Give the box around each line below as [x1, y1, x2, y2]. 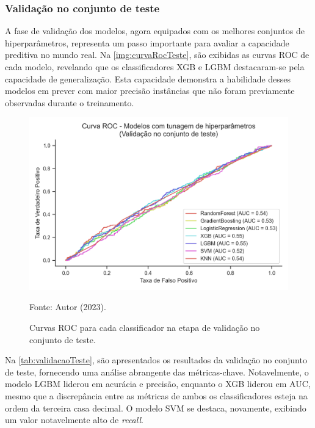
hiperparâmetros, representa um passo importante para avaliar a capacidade [5, 36, 289, 49]
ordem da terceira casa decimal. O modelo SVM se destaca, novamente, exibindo [5, 401, 306, 414]
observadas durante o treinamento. [5, 96, 134, 109]
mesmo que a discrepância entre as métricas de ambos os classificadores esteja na [5, 389, 308, 402]
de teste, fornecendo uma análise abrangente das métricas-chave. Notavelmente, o [5, 365, 309, 378]
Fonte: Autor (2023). [29, 300, 106, 313]
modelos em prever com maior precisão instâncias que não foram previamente [5, 84, 295, 97]
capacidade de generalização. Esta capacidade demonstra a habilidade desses [5, 72, 291, 85]
